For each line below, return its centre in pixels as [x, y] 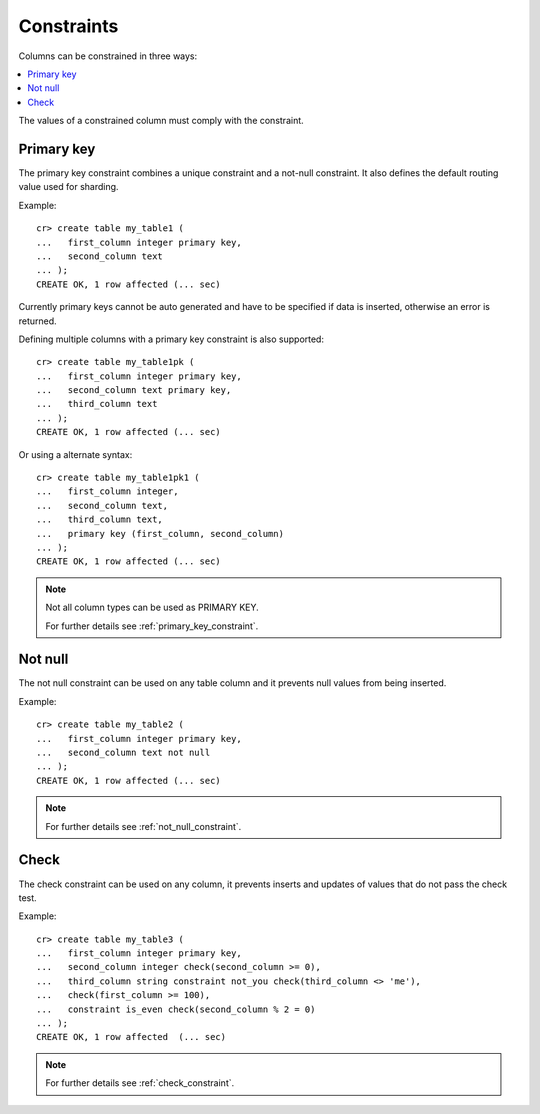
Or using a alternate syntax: [75, 454]
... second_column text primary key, [134, 390]
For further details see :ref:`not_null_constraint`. [143, 826]
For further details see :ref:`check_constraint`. [140, 1083]
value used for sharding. [68, 187]
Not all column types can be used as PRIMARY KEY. [152, 607]
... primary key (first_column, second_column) [160, 533]
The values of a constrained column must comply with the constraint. [161, 121]
